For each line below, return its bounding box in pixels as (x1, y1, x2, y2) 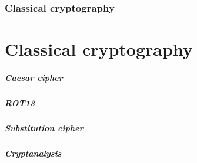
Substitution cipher (5, 121, 84, 134)
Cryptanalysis (5, 147, 62, 159)
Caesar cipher (5, 71, 63, 83)
